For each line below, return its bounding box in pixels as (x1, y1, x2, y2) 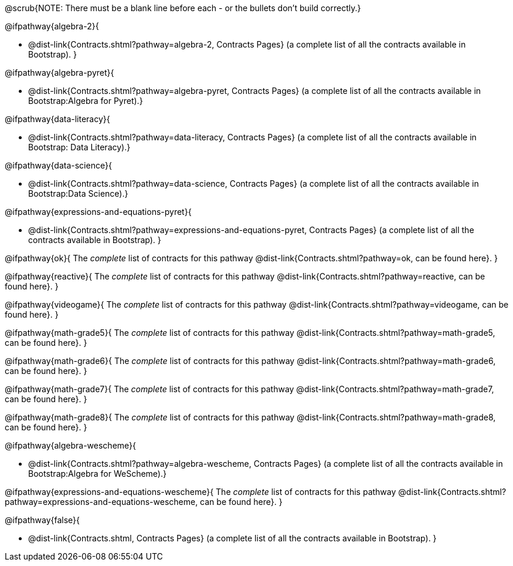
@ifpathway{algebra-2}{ (5, 21, 99, 31)
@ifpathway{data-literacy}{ (5, 114, 110, 124)
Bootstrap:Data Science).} (28, 188, 128, 198)
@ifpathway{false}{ (5, 515, 80, 525)
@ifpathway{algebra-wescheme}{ (5, 440, 137, 450)
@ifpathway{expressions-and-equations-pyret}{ (5, 207, 192, 217)
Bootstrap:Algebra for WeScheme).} (28, 469, 167, 479)
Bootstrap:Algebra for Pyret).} (28, 96, 143, 106)
